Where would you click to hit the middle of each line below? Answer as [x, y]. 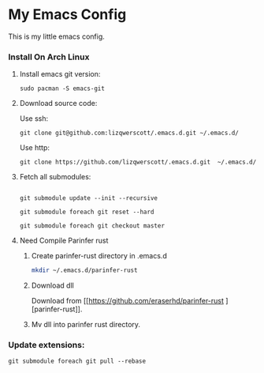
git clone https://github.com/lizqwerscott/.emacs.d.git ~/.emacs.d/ [138, 162]
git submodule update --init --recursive [88, 198]
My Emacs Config [67, 15]
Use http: [34, 148]
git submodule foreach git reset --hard [87, 212]
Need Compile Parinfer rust [64, 241]
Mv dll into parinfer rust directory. [86, 325]
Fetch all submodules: [55, 177]
